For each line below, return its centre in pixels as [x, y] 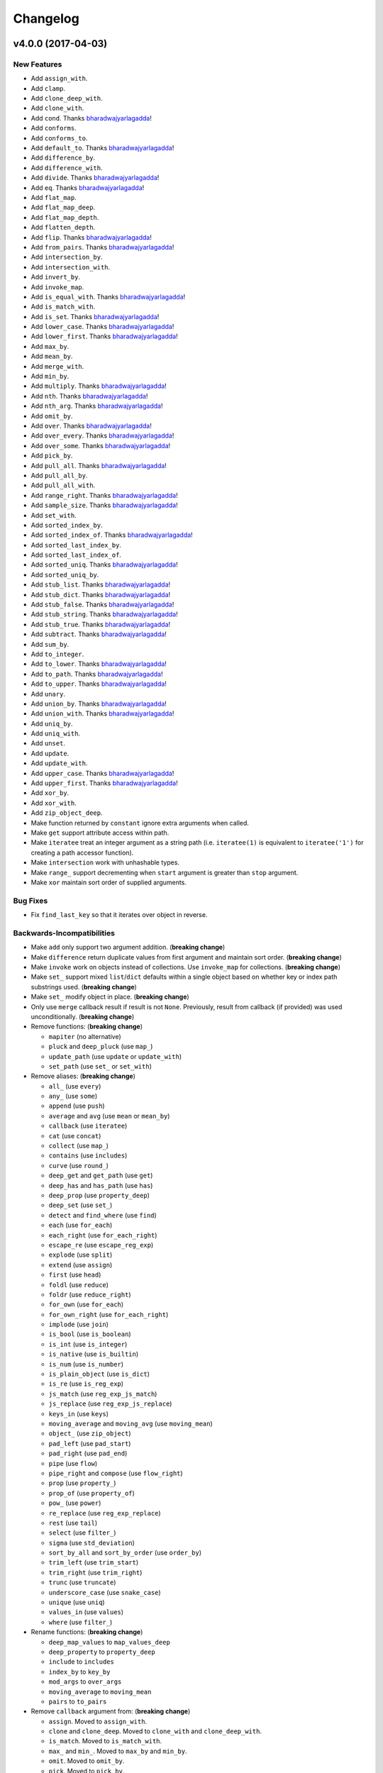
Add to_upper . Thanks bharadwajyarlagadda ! [99, 684]
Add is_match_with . [63, 307]
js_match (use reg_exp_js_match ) [103, 1394]
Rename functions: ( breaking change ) [87, 1632]
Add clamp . [48, 88]
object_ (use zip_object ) [90, 1433]
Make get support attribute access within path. [100, 833]
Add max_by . [50, 346]
